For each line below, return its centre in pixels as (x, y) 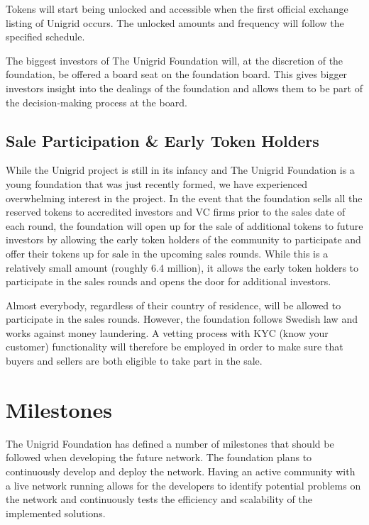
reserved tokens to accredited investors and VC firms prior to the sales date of (176, 212)
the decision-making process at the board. (97, 102)
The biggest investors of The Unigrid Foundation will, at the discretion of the (175, 60)
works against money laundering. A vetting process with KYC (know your (167, 332)
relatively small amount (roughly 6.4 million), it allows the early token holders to (182, 267)
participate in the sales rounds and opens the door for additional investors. (169, 281)
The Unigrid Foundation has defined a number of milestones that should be (170, 443)
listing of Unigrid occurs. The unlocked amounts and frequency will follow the (175, 22)
